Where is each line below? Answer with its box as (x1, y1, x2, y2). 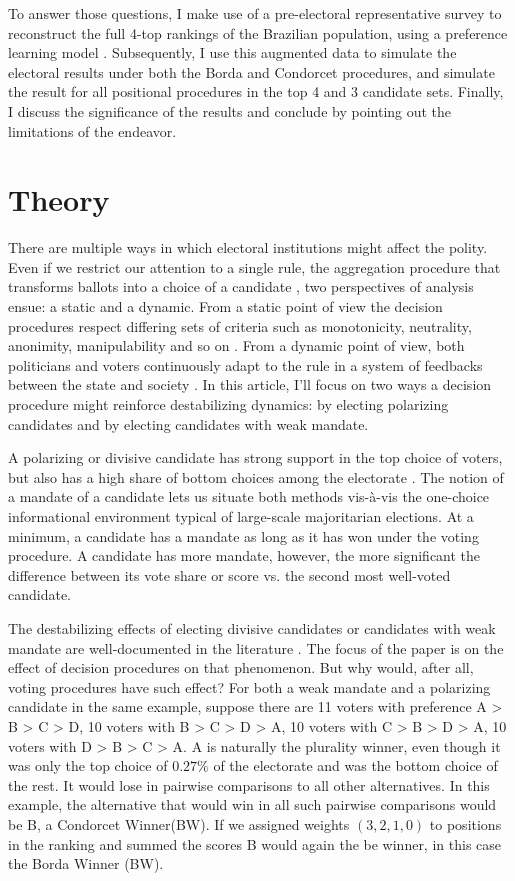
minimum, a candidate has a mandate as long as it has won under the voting (8, 525, 479, 546)
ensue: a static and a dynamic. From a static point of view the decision (8, 296, 443, 317)
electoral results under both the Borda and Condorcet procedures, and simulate (8, 61, 495, 82)
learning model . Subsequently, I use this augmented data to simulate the (8, 42, 457, 63)
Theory (8, 179, 110, 220)
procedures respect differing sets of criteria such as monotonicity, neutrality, (8, 315, 472, 336)
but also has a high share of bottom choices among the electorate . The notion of (8, 466, 504, 487)
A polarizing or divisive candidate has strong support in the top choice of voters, (8, 447, 503, 468)
